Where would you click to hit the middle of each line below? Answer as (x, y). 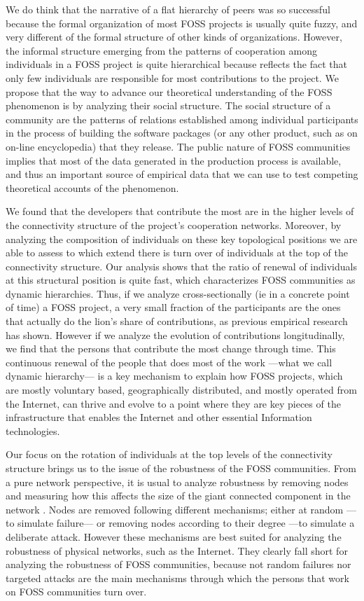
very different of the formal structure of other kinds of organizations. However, (174, 37)
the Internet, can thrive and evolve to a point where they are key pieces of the (173, 403)
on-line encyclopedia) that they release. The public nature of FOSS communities (178, 146)
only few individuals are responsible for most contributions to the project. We (172, 77)
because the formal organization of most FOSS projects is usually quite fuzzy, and (182, 23)
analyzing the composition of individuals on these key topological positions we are (182, 239)
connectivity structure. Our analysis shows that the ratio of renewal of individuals (181, 266)
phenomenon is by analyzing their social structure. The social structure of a (168, 105)
